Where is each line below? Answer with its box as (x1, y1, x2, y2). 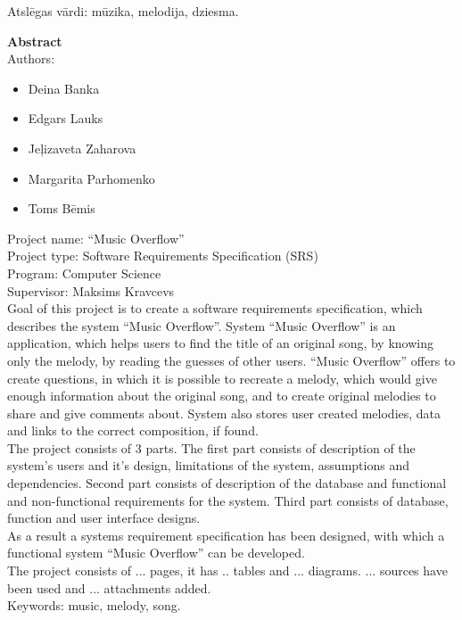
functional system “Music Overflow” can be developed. (7, 543, 305, 562)
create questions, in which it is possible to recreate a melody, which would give (7, 368, 437, 387)
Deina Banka (28, 79, 100, 97)
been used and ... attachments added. (7, 578, 211, 597)
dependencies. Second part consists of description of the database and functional (7, 474, 447, 492)
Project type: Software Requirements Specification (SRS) (7, 246, 318, 265)
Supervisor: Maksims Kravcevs (7, 281, 175, 300)
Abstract (7, 31, 62, 50)
